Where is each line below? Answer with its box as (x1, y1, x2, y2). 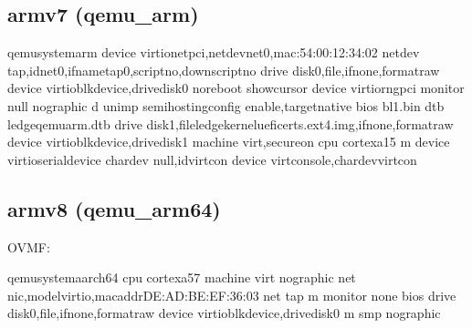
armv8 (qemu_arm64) (7, 194, 221, 222)
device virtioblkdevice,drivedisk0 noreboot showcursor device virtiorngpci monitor (7, 78, 465, 97)
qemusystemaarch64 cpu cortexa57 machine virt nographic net (7, 268, 356, 287)
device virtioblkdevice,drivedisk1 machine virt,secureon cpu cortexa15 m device (7, 132, 450, 151)
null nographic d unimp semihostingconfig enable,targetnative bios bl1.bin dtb (7, 96, 445, 115)
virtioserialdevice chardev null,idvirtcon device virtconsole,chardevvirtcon (7, 149, 417, 169)
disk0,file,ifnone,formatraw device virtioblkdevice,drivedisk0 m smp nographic (7, 303, 441, 323)
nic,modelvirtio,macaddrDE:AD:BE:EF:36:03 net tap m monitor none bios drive (7, 285, 456, 304)
